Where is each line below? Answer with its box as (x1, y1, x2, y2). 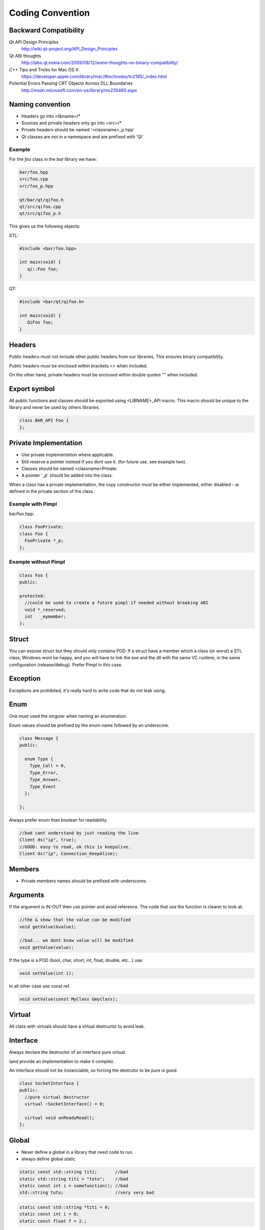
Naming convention (9, 100, 71, 108)
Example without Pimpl (9, 558, 65, 565)
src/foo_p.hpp (19, 183, 53, 189)
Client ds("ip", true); (19, 837, 77, 843)
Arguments (9, 891, 45, 899)
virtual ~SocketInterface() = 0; (25, 1101, 105, 1107)
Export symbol (9, 384, 55, 393)
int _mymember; (25, 614, 66, 619)
